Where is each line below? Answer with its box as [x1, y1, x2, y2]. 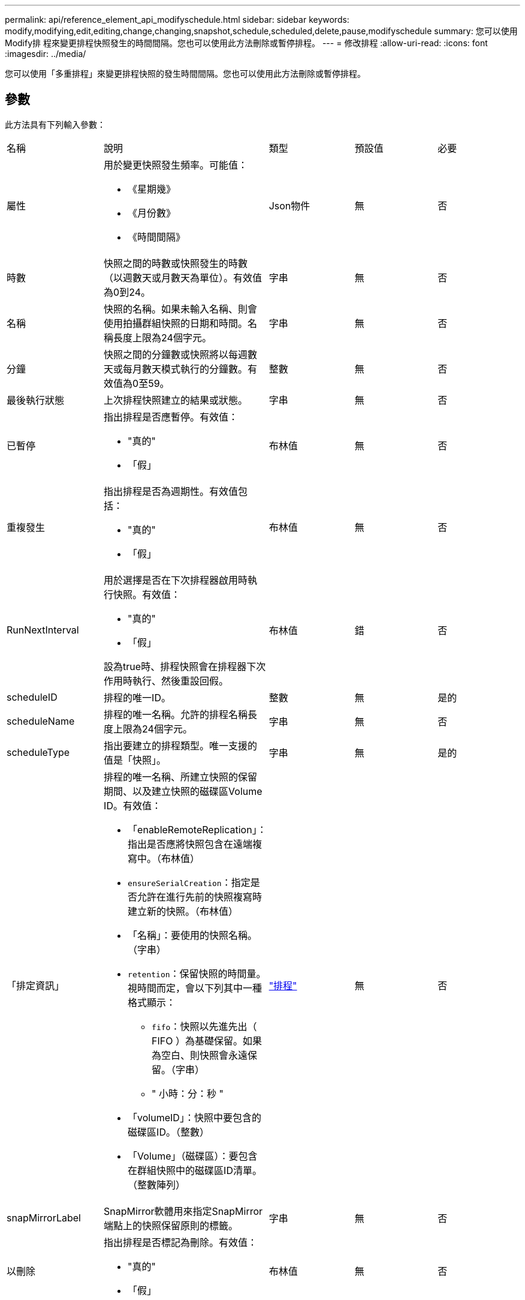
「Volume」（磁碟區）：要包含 [128, 1149, 258, 1162]
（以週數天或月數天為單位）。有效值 [104, 271, 262, 284]
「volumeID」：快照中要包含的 [128, 1111, 261, 1124]
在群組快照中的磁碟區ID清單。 [128, 1164, 262, 1176]
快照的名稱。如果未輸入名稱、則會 [104, 302, 258, 315]
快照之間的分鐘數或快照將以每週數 [104, 348, 258, 361]
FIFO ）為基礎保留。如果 [152, 1034, 262, 1047]
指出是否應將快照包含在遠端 [128, 837, 253, 850]
